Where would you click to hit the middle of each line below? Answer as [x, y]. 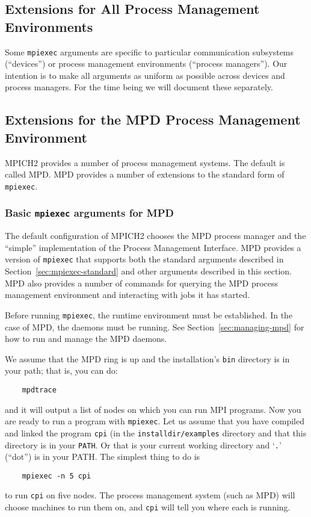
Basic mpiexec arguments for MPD [89, 213]
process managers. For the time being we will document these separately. [139, 87]
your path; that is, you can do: [61, 370]
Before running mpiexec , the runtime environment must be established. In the [149, 314]
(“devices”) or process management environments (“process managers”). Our [146, 63]
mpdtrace [39, 390]
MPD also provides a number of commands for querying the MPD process [142, 283]
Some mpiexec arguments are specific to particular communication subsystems [149, 51]
